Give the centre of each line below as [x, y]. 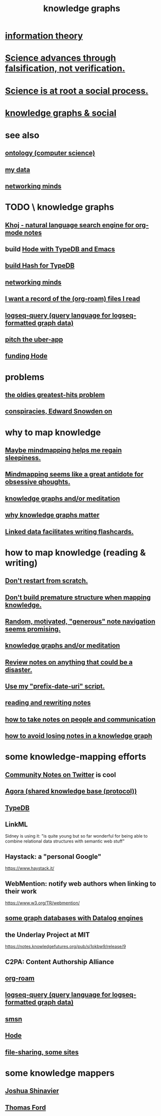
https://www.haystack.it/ [30, 868]
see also [22, 135]
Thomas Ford [26, 1107]
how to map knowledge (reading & [75, 552]
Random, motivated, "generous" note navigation [80, 621]
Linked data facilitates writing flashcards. [69, 532]
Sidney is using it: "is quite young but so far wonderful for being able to [76, 836]
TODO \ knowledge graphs [60, 207]
